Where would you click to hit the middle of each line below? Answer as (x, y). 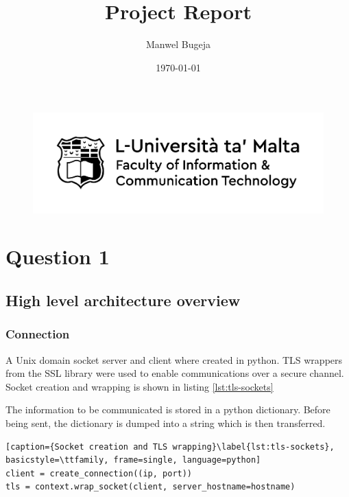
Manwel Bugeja (178, 44)
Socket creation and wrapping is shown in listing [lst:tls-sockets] (140, 386)
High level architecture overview (123, 300)
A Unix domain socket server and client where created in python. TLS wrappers (174, 359)
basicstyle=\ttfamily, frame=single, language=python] (133, 460)
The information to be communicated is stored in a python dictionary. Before (168, 409)
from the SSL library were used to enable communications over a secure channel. (175, 373)
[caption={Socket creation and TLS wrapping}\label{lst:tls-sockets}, (170, 447)
